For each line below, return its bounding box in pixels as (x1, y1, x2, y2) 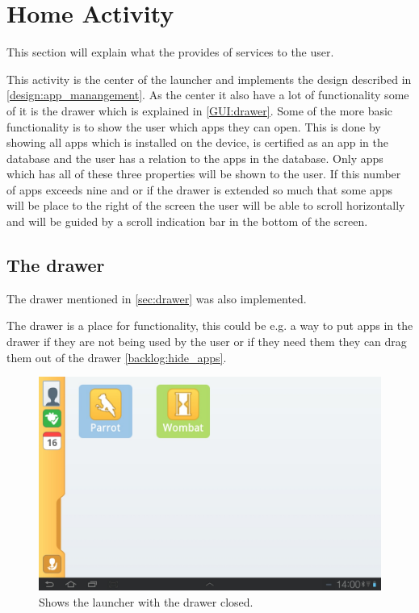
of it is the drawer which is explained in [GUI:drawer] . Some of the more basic (6, 102, 393, 119)
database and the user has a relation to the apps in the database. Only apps (6, 149, 383, 166)
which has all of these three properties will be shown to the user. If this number (6, 165, 401, 182)
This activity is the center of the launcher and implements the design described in (6, 70, 412, 87)
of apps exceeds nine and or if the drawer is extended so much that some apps (6, 181, 393, 198)
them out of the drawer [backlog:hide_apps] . (6, 348, 227, 365)
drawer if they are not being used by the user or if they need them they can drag (6, 333, 407, 350)
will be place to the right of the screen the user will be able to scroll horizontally (6, 197, 405, 214)
